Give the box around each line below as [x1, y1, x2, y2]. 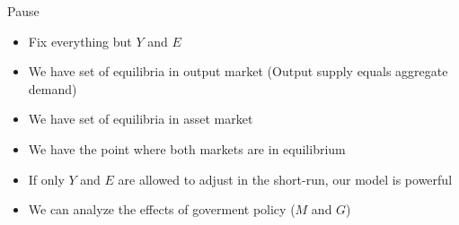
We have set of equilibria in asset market [28, 109, 253, 128]
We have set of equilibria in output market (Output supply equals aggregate [28, 62, 448, 81]
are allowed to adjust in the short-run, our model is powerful [118, 169, 453, 188]
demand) [28, 79, 77, 98]
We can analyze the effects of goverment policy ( [28, 200, 296, 219]
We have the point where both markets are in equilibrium [28, 139, 346, 158]
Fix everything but [28, 31, 132, 50]
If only [28, 169, 65, 188]
